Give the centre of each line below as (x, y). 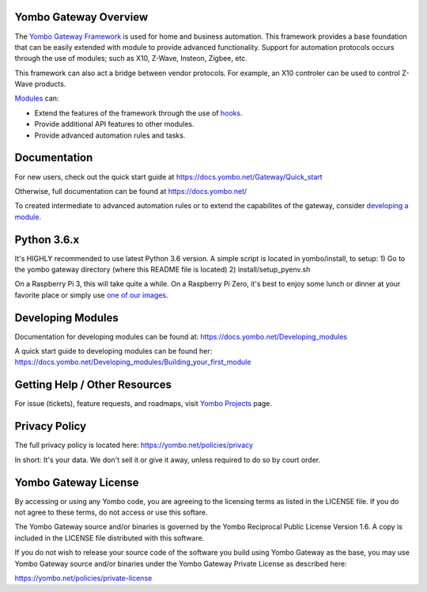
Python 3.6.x (47, 239)
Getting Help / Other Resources (93, 385)
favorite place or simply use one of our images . (91, 295)
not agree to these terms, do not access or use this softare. (111, 512)
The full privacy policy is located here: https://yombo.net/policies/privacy (134, 445)
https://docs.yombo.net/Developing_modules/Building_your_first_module (133, 362)
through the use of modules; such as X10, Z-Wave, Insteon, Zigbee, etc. (131, 59)
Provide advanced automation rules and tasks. (110, 135)
